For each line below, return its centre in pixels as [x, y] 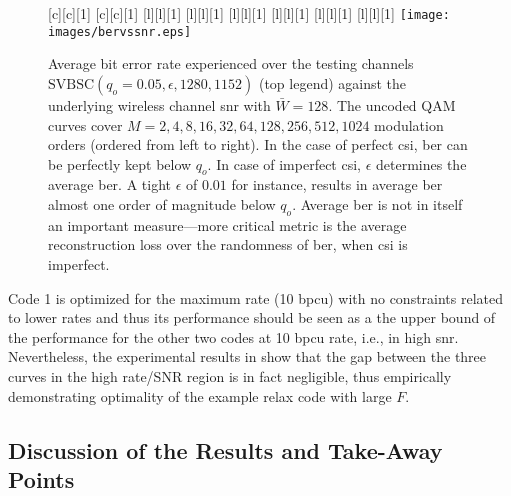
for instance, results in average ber [337, 184]
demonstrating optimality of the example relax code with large [200, 395]
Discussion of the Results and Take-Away [225, 449]
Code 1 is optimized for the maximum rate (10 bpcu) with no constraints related [256, 297]
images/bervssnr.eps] [120, 31]
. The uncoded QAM [392, 104]
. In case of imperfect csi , [284, 163]
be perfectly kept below [120, 163]
